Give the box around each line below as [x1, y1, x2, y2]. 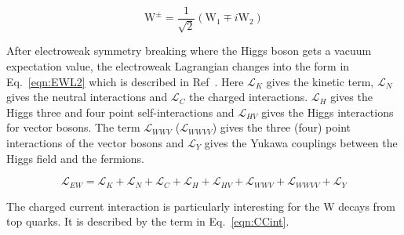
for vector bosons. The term [6, 119, 140, 136]
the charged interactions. [189, 89, 308, 105]
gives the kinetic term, [266, 73, 374, 89]
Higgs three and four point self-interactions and [6, 103, 235, 120]
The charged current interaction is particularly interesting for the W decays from [6, 197, 396, 214]
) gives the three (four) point [212, 119, 351, 136]
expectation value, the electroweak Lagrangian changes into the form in [6, 58, 350, 74]
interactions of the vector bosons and [6, 135, 184, 151]
